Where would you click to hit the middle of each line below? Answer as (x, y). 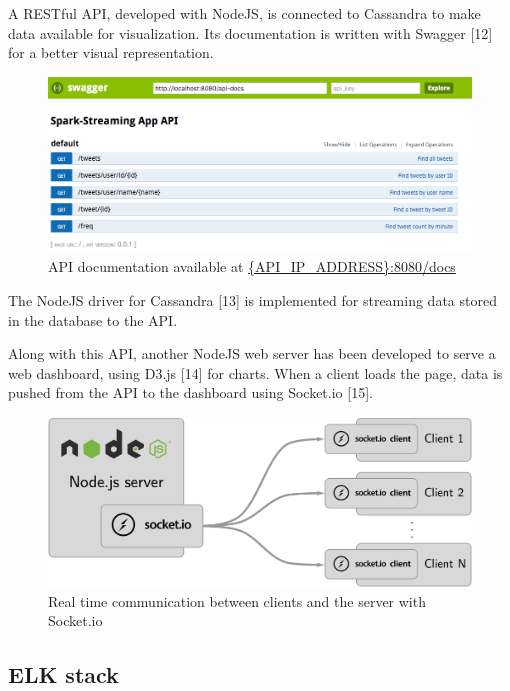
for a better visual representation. (111, 52)
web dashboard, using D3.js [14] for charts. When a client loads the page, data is (255, 372)
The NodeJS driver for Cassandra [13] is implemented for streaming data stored (252, 299)
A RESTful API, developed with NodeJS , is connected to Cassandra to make (244, 13)
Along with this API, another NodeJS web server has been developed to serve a (252, 353)
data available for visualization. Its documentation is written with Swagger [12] (250, 32)
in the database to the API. (93, 319)
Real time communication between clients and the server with (237, 600)
